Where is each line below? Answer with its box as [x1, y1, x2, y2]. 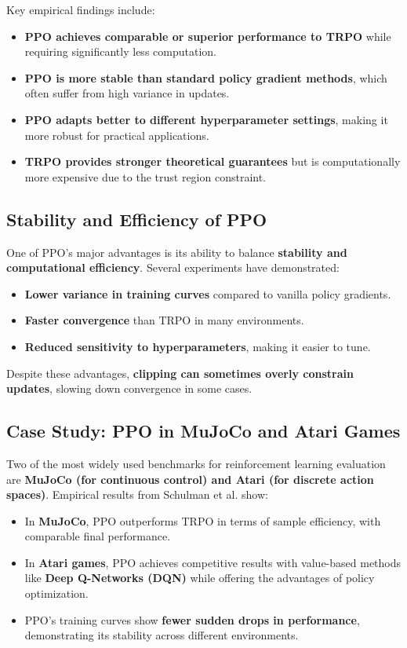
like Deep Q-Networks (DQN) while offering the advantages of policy [24, 569, 375, 586]
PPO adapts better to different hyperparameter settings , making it [24, 111, 388, 127]
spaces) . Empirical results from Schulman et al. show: [6, 486, 268, 503]
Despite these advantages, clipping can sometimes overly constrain [6, 364, 354, 381]
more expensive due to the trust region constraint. [24, 168, 267, 185]
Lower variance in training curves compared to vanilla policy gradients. [24, 285, 391, 302]
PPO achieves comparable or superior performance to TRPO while [24, 27, 391, 44]
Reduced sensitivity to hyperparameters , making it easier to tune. [24, 338, 371, 354]
